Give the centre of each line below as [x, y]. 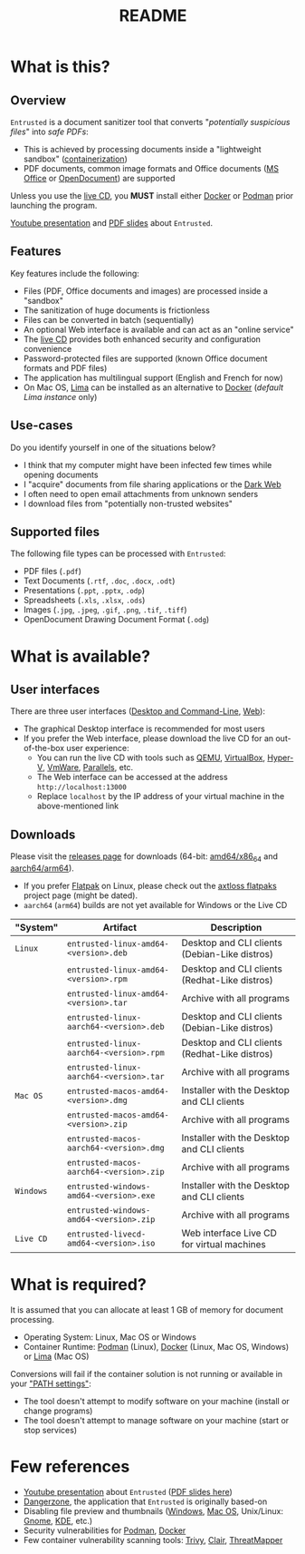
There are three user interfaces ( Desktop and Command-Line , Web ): [138, 711]
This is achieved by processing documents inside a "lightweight [142, 149]
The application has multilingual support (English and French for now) [153, 377]
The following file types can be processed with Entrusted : [118, 553]
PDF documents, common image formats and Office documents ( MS [151, 168]
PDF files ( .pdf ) [52, 572]
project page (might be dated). [81, 895]
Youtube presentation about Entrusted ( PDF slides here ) [128, 1491]
